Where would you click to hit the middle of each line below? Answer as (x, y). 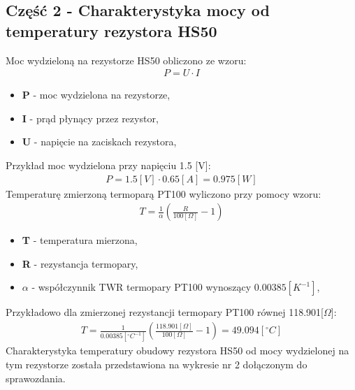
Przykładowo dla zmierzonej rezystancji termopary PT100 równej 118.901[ (165, 312)
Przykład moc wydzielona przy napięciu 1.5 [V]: (108, 165)
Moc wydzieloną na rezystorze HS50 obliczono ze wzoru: (126, 60)
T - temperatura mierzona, (80, 240)
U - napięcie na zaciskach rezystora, (99, 142)
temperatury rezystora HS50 (111, 30)
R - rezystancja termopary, (80, 263)
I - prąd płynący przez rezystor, (90, 118)
